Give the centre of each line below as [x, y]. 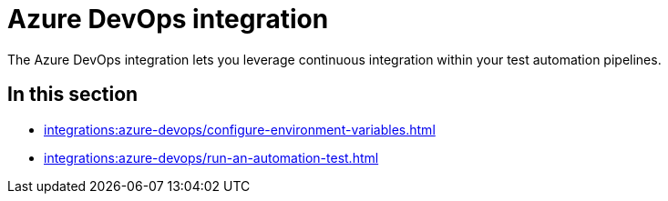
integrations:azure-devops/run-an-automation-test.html [211, 157]
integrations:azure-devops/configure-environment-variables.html [240, 129]
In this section [73, 95]
